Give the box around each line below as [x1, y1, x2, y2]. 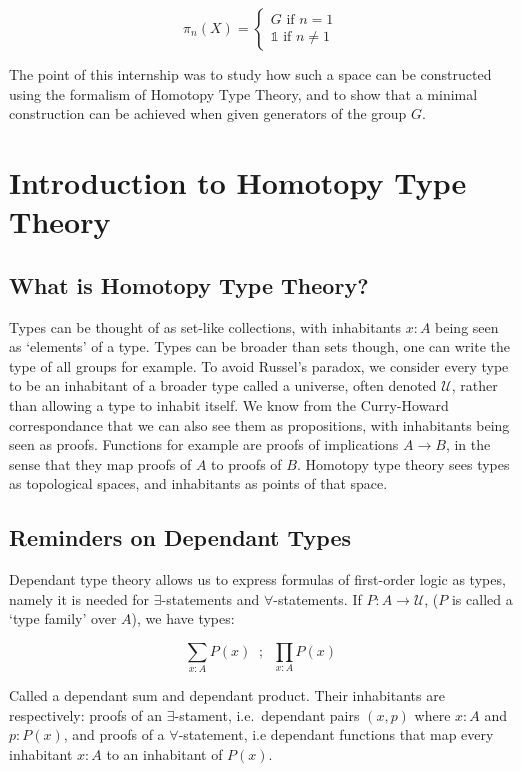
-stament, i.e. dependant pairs [174, 704, 360, 725]
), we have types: [131, 608, 235, 629]
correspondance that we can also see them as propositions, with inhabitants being [9, 414, 510, 435]
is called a [451, 588, 513, 609]
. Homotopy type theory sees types [296, 453, 510, 474]
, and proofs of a [63, 724, 165, 745]
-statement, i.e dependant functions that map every [178, 724, 494, 745]
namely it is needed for [9, 588, 150, 609]
